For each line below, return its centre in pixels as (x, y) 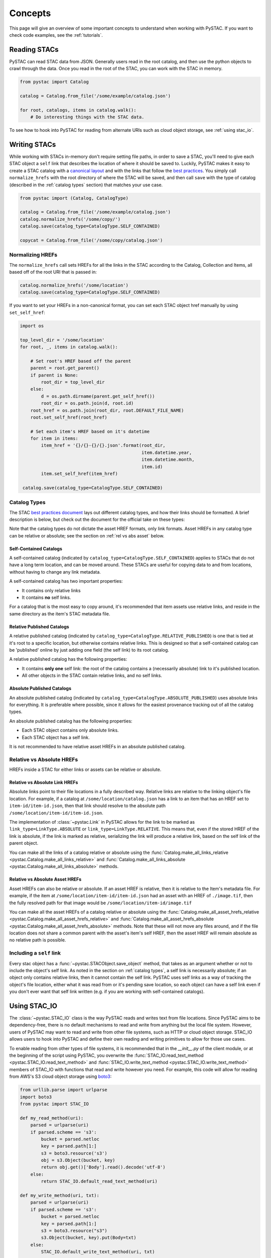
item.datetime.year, (167, 452)
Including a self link (35, 953)
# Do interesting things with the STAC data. (87, 117)
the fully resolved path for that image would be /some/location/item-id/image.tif (101, 903)
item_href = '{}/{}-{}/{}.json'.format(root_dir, (103, 446)
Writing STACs (33, 144)
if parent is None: (54, 375)
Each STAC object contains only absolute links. (70, 730)
